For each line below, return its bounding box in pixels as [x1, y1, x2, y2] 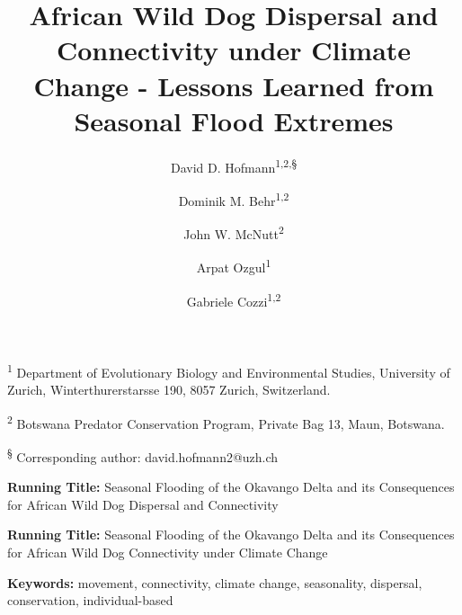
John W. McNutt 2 [183, 222, 284, 243]
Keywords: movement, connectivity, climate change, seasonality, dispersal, [7, 573, 422, 592]
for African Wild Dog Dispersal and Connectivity [7, 495, 279, 513]
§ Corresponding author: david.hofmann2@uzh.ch [7, 445, 279, 466]
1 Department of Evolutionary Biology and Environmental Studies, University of [7, 360, 450, 381]
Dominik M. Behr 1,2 [178, 188, 289, 209]
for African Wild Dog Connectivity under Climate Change [7, 543, 328, 562]
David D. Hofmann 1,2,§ [170, 155, 298, 176]
